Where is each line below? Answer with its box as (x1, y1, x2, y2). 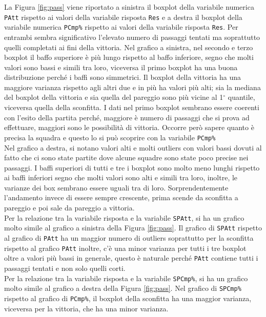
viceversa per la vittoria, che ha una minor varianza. (4, 303, 169, 313)
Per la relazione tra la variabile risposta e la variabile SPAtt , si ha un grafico (4, 212, 244, 223)
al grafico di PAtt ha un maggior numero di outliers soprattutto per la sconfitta (4, 232, 254, 243)
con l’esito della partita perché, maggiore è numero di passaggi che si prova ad (4, 112, 250, 122)
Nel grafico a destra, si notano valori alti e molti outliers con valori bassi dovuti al (4, 142, 262, 153)
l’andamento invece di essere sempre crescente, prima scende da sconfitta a (4, 192, 238, 203)
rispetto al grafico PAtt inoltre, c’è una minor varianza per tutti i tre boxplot (4, 242, 247, 253)
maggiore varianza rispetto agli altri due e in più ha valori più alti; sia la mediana (4, 81, 261, 92)
